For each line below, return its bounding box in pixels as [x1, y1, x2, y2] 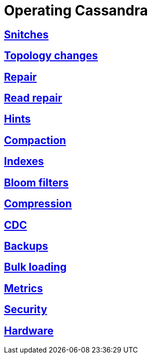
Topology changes [4, 49, 98, 62]
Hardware [4, 324, 54, 337]
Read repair [4, 92, 63, 105]
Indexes [4, 155, 44, 168]
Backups [4, 239, 48, 252]
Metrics [4, 282, 43, 295]
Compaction [4, 134, 66, 147]
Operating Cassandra [4, 2, 148, 19]
